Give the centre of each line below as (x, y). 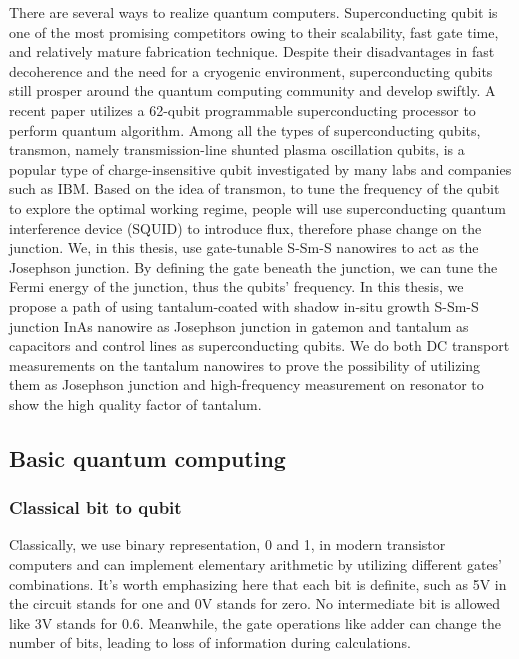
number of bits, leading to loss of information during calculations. (210, 642)
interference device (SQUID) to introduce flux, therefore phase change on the (245, 227)
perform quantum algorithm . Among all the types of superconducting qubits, (245, 129)
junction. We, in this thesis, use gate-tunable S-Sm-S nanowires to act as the (244, 247)
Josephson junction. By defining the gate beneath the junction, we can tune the (253, 266)
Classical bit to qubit (95, 507)
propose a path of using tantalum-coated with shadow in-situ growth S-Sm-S (244, 305)
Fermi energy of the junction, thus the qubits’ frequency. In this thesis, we (236, 286)
